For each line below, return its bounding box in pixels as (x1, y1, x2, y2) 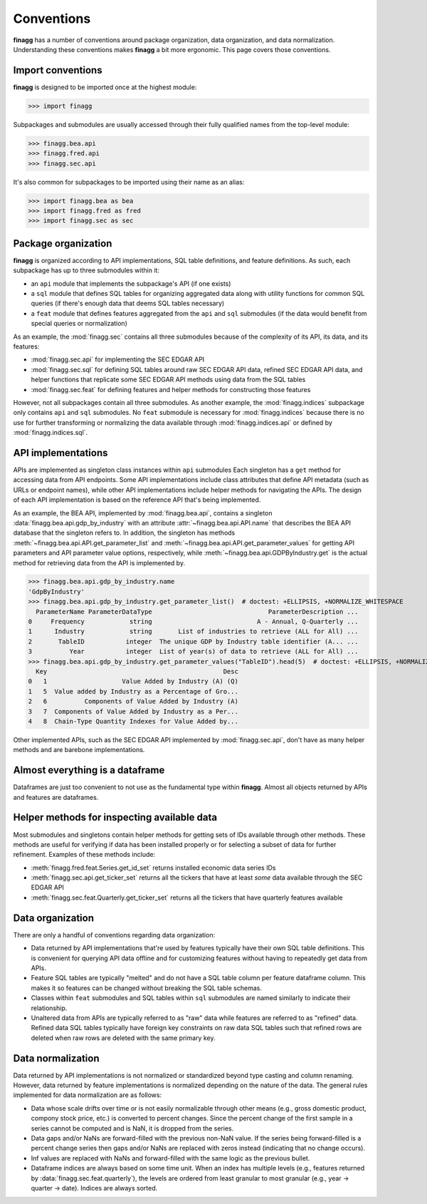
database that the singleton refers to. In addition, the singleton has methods (13, 528, 236, 537)
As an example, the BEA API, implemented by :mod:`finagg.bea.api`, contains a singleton (13, 508, 273, 517)
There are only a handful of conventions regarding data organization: (13, 930, 216, 939)
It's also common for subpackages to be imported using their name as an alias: (13, 177, 245, 186)
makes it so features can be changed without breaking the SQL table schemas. (31, 984, 263, 992)
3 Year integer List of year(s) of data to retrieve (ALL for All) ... (28, 647, 359, 656)
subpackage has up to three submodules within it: (13, 266, 160, 274)
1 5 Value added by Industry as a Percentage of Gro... (28, 687, 238, 695)
